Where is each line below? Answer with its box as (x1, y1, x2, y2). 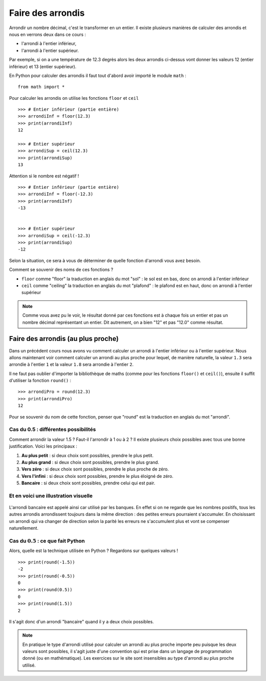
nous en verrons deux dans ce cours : (9, 31, 86, 37)
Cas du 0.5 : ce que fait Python (9, 538, 85, 545)
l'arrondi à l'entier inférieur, (21, 41, 76, 46)
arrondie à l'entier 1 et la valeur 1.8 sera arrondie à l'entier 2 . (9, 361, 134, 368)
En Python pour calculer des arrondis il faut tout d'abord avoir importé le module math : (9, 72, 187, 79)
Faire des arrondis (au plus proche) (9, 335, 119, 343)
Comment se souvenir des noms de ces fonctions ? (9, 267, 113, 273)
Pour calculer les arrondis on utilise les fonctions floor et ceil (9, 95, 139, 101)
